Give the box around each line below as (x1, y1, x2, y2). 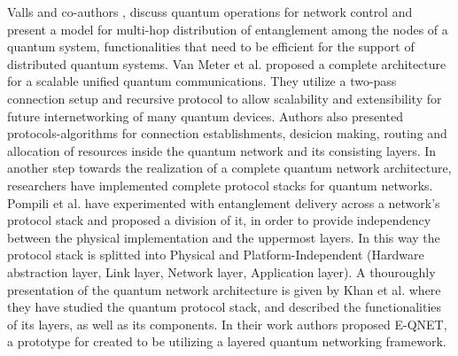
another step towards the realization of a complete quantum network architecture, (7, 159, 452, 177)
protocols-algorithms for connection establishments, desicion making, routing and (7, 124, 447, 143)
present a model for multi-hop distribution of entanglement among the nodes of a (7, 19, 448, 38)
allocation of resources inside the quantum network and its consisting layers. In (7, 141, 437, 159)
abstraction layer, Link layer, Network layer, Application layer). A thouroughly (7, 262, 436, 281)
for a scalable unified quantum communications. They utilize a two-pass (7, 72, 397, 90)
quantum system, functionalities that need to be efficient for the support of (7, 37, 415, 56)
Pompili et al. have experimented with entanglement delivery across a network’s (7, 193, 440, 212)
